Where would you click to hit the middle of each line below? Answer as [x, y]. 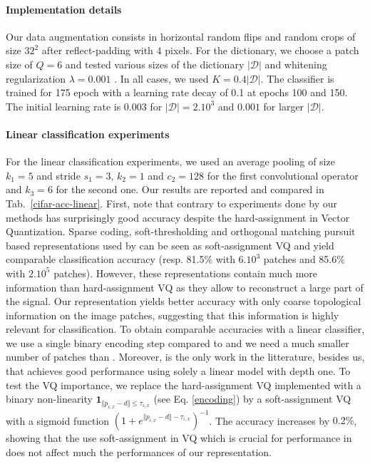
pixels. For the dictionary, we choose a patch [262, 50]
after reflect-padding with [97, 50]
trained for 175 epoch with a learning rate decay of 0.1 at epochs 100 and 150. [177, 92]
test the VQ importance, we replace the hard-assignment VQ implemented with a [184, 385]
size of [19, 64]
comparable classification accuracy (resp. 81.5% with [120, 259]
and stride [58, 175]
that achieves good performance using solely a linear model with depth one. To [178, 371]
